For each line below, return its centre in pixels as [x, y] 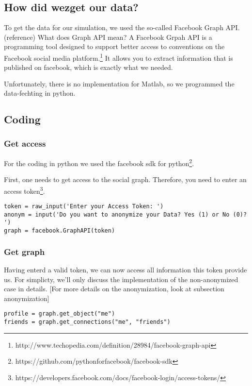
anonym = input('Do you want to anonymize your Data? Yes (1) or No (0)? [126, 214]
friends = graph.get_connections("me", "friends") [87, 322]
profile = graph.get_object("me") [60, 314]
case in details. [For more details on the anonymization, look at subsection [114, 289]
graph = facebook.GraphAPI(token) [60, 231]
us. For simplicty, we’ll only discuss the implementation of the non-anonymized [121, 279]
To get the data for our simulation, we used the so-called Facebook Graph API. [122, 27]
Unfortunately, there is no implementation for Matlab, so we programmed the [119, 83]
